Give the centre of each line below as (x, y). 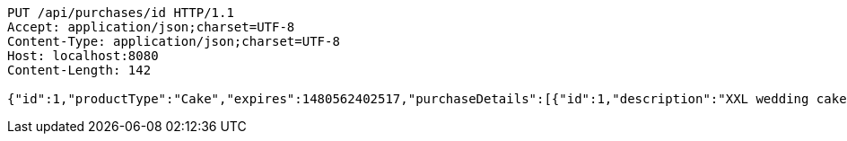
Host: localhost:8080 (83, 56)
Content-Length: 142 (79, 70)
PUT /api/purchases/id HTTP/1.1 (121, 13)
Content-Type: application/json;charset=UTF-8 (174, 41)
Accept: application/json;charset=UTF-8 (151, 27)
